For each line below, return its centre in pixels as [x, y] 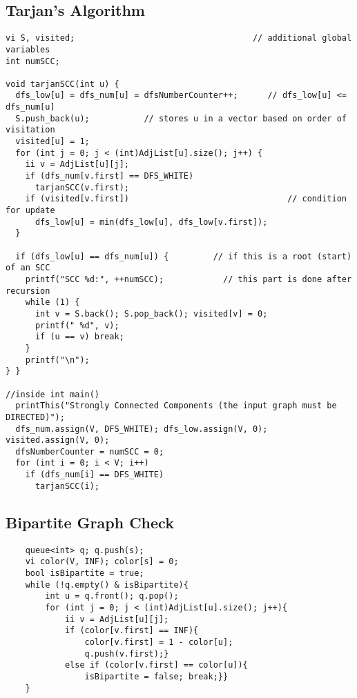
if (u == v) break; [79, 337]
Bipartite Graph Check [90, 522]
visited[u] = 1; [52, 142]
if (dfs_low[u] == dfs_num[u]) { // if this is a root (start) [184, 256]
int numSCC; [33, 61]
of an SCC [28, 268]
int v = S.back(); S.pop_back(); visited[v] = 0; [151, 313]
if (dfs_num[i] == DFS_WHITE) [95, 475]
